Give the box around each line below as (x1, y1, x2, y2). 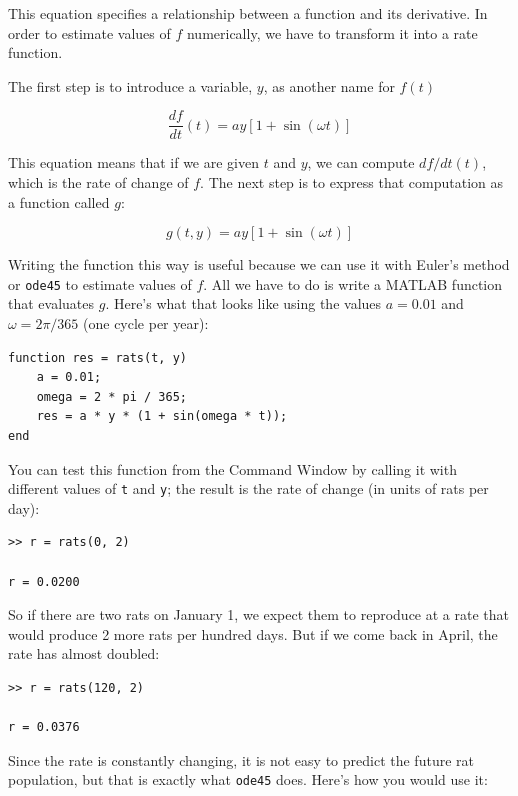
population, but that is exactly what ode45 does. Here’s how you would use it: (8, 769, 488, 790)
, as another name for (263, 75, 395, 96)
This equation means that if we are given (8, 152, 260, 173)
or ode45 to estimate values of (8, 273, 192, 294)
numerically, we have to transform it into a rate (186, 22, 478, 43)
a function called (8, 191, 110, 212)
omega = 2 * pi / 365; (36, 389, 187, 404)
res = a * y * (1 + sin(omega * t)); (36, 409, 288, 424)
